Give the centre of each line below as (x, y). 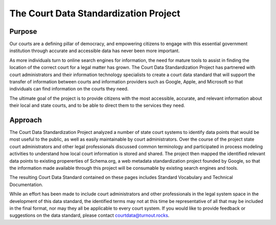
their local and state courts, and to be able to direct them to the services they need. (97, 105)
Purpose (23, 31)
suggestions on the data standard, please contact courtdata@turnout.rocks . (89, 215)
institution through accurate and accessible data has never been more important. (95, 51)
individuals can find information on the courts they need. (69, 89)
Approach (26, 120)
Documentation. (26, 185)
